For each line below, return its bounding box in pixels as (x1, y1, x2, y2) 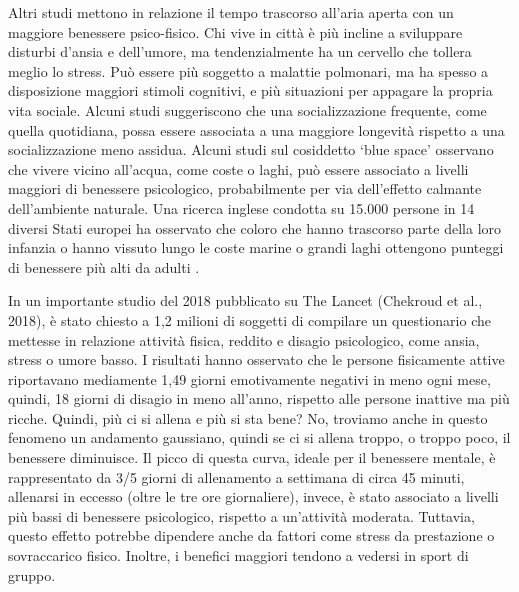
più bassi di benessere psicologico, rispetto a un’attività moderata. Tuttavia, (8, 505, 475, 526)
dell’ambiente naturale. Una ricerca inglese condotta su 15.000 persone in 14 (8, 197, 475, 218)
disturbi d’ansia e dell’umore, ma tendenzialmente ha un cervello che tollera (8, 41, 472, 62)
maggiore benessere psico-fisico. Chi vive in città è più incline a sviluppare (8, 21, 463, 42)
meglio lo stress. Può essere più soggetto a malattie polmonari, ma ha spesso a (8, 60, 489, 81)
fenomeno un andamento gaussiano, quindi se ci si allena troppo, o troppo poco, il (8, 427, 511, 448)
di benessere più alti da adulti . (8, 256, 200, 277)
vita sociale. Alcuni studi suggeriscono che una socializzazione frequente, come (8, 99, 487, 120)
